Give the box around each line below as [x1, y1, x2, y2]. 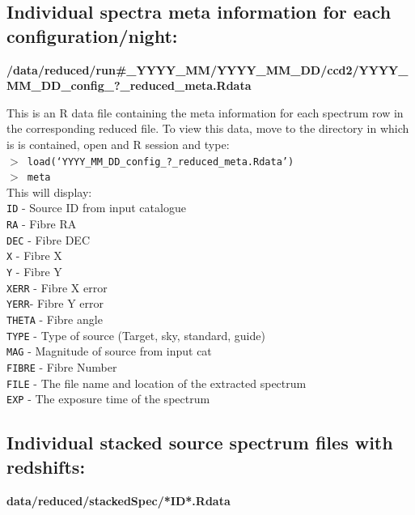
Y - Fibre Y [6, 263, 62, 280]
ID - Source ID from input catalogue [6, 199, 186, 216]
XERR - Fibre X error [6, 279, 108, 296]
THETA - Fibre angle [6, 311, 103, 328]
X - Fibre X [6, 247, 62, 264]
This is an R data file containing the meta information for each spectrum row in [6, 104, 404, 121]
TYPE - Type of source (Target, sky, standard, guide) [6, 326, 265, 343]
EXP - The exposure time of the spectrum [6, 390, 210, 407]
